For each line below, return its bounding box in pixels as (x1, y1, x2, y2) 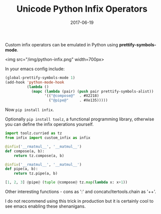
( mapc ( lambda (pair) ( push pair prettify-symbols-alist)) (31, 89, 154, 94)
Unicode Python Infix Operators (16, 3, 148, 15)
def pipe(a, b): (5, 167, 38, 172)
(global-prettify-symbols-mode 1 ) (5, 75, 76, 80)
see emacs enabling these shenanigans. (5, 203, 86, 209)
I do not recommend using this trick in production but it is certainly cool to (5, 198, 154, 204)
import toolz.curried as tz (5, 131, 62, 136)
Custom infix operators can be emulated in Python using (5, 41, 119, 47)
